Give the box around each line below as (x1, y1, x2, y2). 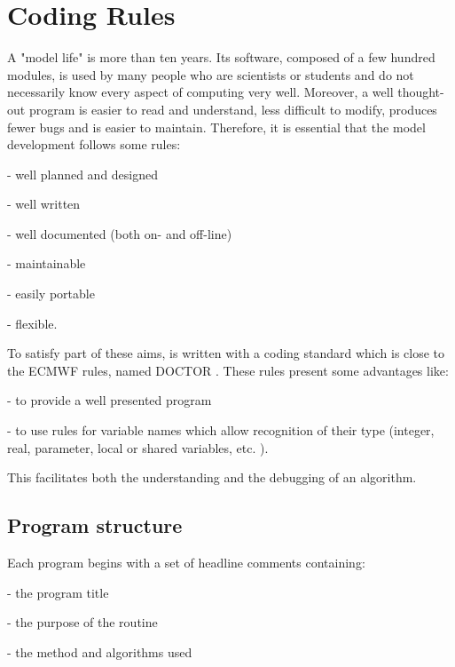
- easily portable (7, 284, 95, 303)
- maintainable (7, 254, 86, 273)
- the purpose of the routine (7, 613, 158, 631)
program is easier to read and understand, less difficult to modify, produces (28, 99, 437, 118)
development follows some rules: (7, 135, 181, 154)
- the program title (7, 583, 109, 601)
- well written (7, 195, 81, 213)
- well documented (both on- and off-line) (7, 224, 232, 242)
